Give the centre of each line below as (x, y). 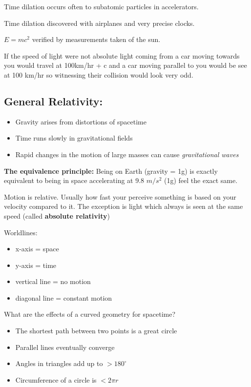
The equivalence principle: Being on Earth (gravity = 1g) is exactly (111, 171)
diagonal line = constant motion (64, 297)
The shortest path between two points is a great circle (96, 331)
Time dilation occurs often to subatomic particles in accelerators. (101, 6)
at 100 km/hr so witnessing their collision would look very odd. (99, 74)
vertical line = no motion (53, 281)
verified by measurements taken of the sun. (96, 39)
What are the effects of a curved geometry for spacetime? (90, 314)
